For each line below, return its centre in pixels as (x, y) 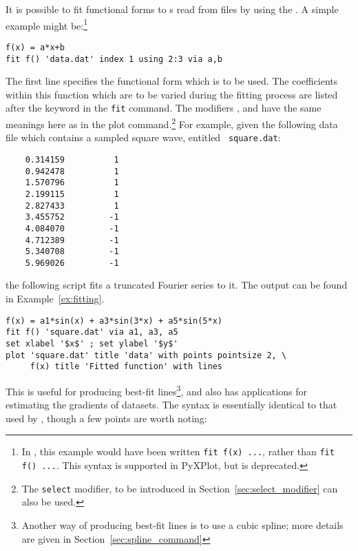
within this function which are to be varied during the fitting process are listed (172, 94)
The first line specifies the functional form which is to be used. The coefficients (172, 81)
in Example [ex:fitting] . (55, 299)
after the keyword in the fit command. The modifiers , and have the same (164, 108)
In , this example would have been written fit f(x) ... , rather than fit (178, 451)
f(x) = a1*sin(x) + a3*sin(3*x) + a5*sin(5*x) (114, 321)
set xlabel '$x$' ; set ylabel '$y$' (92, 343)
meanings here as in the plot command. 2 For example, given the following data (172, 123)
